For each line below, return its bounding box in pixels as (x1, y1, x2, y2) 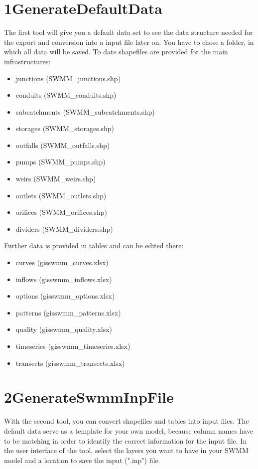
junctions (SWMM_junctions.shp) (15, 73, 121, 83)
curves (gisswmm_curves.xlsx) (15, 257, 109, 268)
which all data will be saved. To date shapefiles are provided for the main (4, 46, 228, 57)
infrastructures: (4, 56, 51, 66)
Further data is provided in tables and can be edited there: (4, 240, 184, 251)
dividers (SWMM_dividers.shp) (15, 223, 113, 234)
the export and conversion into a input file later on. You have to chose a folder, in (4, 36, 254, 47)
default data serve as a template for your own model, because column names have (4, 425, 254, 436)
